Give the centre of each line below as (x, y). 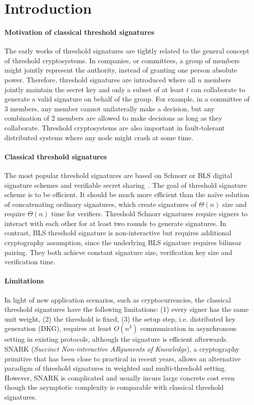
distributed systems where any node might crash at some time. (99, 137)
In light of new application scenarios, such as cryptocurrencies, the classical (118, 299)
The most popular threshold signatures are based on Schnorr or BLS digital (118, 175)
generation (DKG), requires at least (58, 328)
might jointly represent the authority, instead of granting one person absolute (121, 70)
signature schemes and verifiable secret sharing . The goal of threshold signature (126, 185)
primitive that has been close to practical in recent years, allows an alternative (123, 358)
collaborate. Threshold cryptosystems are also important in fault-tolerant (115, 127)
